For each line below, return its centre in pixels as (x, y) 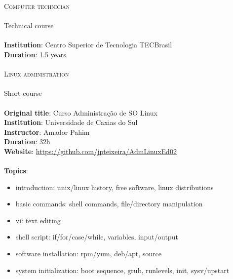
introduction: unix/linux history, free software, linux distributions (115, 187)
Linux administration (37, 74)
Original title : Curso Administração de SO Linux (81, 112)
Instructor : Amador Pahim (47, 132)
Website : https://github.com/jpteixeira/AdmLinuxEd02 (90, 151)
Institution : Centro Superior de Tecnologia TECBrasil (88, 45)
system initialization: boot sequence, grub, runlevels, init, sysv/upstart (122, 270)
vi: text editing (38, 220)
